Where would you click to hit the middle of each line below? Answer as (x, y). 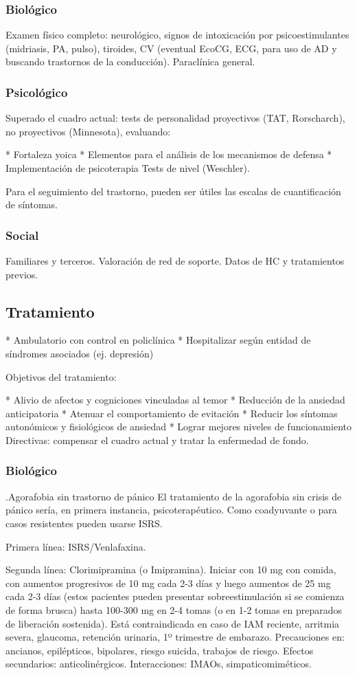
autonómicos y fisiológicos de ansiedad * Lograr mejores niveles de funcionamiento (178, 427)
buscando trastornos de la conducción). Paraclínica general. (130, 62)
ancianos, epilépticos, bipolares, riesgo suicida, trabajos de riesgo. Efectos (160, 650)
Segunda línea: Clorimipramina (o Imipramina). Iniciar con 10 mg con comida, (171, 569)
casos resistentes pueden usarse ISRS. (84, 523)
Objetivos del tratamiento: (61, 376)
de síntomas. (32, 204)
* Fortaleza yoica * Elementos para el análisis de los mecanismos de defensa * (169, 154)
